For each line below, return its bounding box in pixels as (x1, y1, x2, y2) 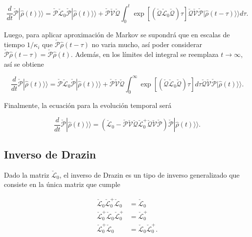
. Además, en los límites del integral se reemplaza (70, 49, 219, 59)
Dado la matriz (4, 169, 49, 180)
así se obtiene (4, 58, 44, 69)
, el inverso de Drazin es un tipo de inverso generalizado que (59, 169, 240, 180)
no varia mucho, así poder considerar (92, 39, 202, 50)
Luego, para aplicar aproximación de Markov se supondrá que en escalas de (4, 29, 230, 40)
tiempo (4, 39, 25, 50)
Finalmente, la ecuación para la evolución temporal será (4, 100, 172, 110)
